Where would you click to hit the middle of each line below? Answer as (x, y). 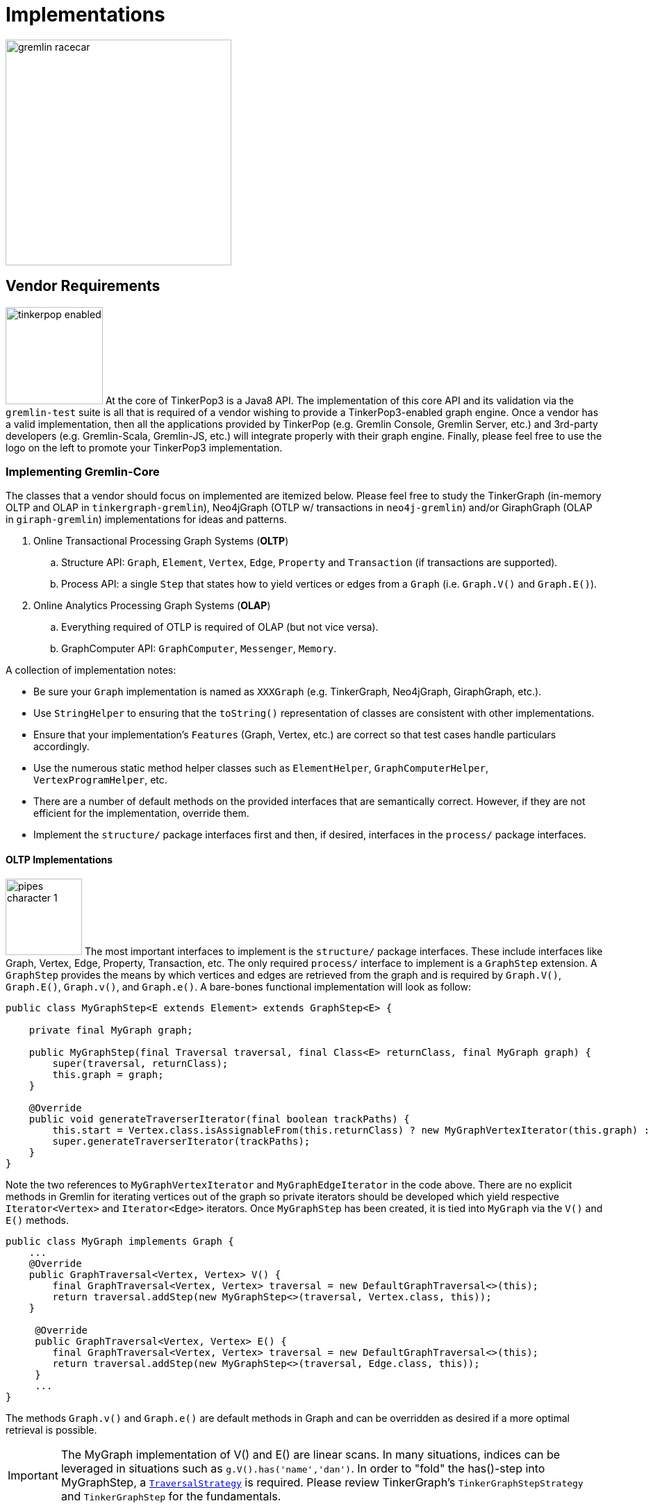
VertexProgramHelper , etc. (100, 780)
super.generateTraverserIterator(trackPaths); (181, 1141)
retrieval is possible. (51, 1430)
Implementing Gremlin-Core (83, 471)
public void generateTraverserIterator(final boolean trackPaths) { (219, 1119)
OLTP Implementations (59, 859)
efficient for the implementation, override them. (141, 813)
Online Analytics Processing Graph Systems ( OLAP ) (152, 606)
